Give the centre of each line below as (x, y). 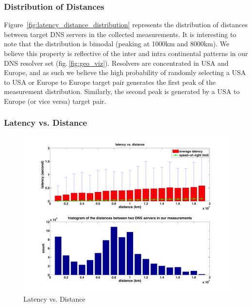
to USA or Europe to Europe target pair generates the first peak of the (110, 82)
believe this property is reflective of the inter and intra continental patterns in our (126, 53)
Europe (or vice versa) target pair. (55, 101)
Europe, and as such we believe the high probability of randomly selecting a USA (125, 72)
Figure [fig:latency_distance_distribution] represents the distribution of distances (126, 25)
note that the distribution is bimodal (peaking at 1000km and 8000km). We (117, 44)
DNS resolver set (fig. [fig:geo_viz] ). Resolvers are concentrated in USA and (116, 63)
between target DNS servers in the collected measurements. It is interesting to (120, 34)
